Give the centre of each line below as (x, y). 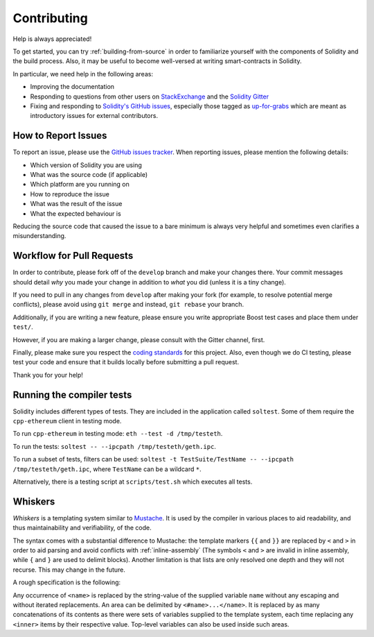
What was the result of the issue (76, 204)
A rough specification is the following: (67, 582)
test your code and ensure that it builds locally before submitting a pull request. (126, 362)
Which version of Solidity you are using (86, 165)
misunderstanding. (39, 236)
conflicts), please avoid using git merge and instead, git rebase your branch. (128, 305)
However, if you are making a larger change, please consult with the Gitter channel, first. (139, 339)
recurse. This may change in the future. (69, 570)
